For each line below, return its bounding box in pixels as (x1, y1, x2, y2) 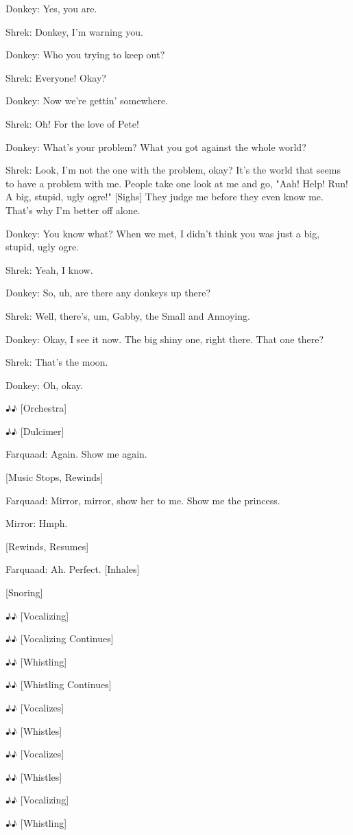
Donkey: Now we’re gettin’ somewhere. (5, 93, 169, 108)
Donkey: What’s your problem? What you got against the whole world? (5, 139, 306, 154)
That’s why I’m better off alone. (5, 202, 141, 217)
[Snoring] (5, 585, 43, 600)
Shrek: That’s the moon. (5, 355, 108, 369)
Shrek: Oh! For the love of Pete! (5, 116, 139, 130)
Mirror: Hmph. (5, 516, 68, 530)
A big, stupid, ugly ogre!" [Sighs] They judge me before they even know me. (5, 189, 324, 204)
